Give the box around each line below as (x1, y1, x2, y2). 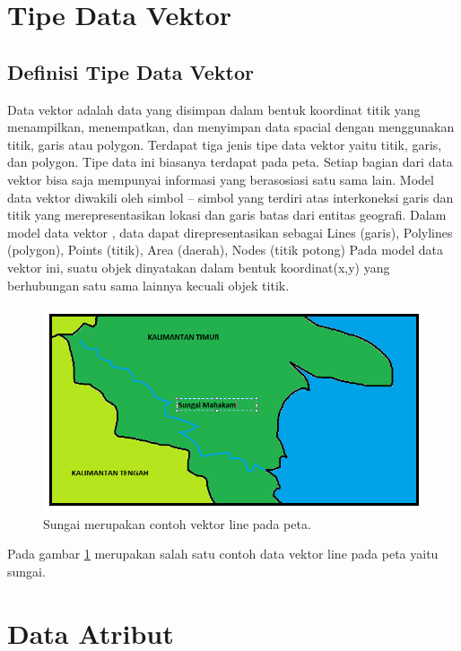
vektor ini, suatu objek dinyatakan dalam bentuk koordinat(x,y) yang (7, 257, 390, 276)
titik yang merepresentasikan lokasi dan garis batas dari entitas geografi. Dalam (7, 205, 447, 224)
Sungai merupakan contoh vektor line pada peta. (43, 514, 311, 533)
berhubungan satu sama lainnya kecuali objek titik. (7, 275, 290, 294)
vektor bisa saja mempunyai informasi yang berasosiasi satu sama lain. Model (7, 169, 434, 188)
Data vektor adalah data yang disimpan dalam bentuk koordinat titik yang (7, 100, 421, 118)
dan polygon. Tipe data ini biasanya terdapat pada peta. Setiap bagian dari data (7, 152, 453, 171)
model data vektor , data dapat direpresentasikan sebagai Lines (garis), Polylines (7, 222, 453, 241)
